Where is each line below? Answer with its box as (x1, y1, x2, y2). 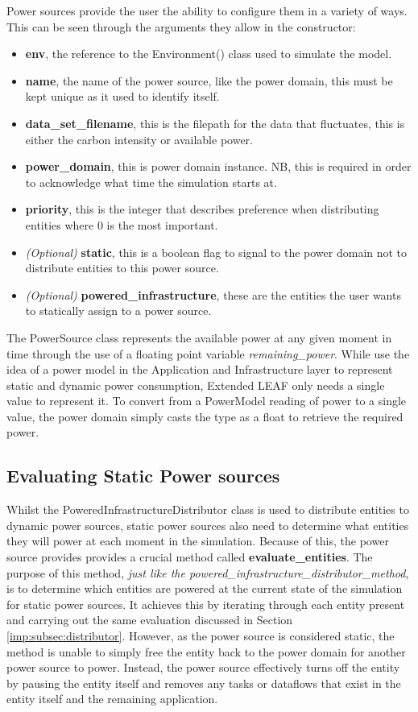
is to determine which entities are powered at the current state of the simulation (6, 580, 403, 597)
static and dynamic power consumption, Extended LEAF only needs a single (6, 376, 385, 393)
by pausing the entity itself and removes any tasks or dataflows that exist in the (6, 674, 401, 691)
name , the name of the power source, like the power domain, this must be (25, 72, 393, 89)
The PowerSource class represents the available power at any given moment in (6, 329, 392, 346)
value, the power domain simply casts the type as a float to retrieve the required (6, 408, 404, 424)
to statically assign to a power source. (25, 302, 212, 319)
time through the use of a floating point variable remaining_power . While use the (6, 345, 410, 362)
